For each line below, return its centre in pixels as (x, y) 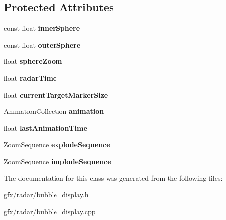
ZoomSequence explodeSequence (57, 144)
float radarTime (30, 78)
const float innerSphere (42, 28)
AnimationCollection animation (54, 111)
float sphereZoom (33, 61)
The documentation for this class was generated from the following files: (113, 178)
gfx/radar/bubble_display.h (46, 194)
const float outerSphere (42, 44)
